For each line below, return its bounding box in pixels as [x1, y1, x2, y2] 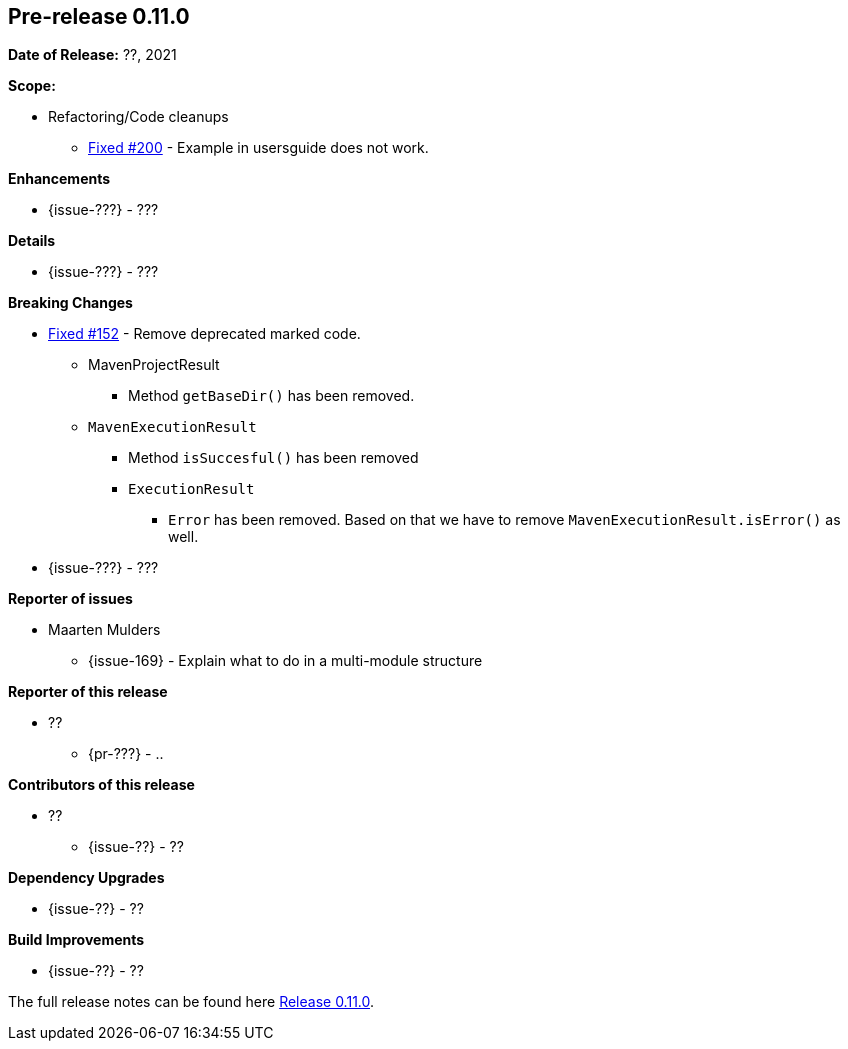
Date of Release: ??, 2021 [8, 46, 177, 64]
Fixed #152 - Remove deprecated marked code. [48, 325, 361, 343]
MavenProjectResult [88, 356, 220, 374]
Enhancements [8, 170, 111, 188]
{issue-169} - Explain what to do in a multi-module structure [88, 652, 483, 670]
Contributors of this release [8, 776, 195, 794]
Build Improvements [8, 931, 145, 949]
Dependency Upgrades [8, 869, 165, 887]
